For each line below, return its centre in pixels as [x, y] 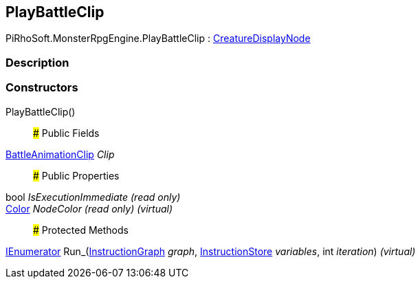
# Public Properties [76, 175]
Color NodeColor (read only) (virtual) [89, 208]
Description [37, 62]
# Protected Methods [81, 230]
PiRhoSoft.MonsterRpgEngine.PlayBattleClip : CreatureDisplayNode [158, 39]
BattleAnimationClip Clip [60, 154]
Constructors [42, 88]
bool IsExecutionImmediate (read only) [93, 197]
